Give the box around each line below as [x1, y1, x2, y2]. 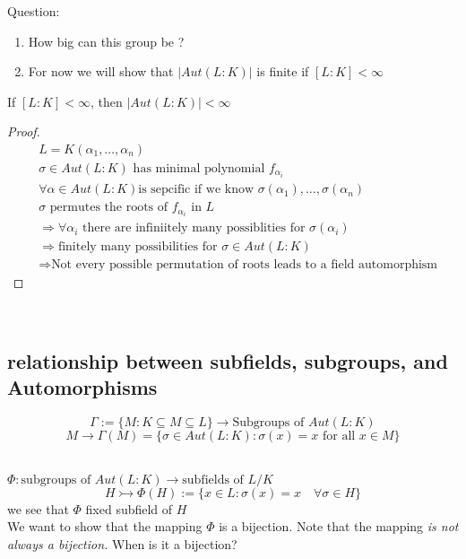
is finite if [256, 62, 309, 81]
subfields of [182, 473, 244, 486]
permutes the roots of [49, 201, 168, 214]
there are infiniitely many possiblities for [82, 222, 306, 235]
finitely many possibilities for [57, 240, 218, 254]
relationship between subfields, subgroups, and [7, 346, 448, 374]
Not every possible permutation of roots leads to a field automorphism [51, 258, 438, 272]
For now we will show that [28, 62, 174, 81]
